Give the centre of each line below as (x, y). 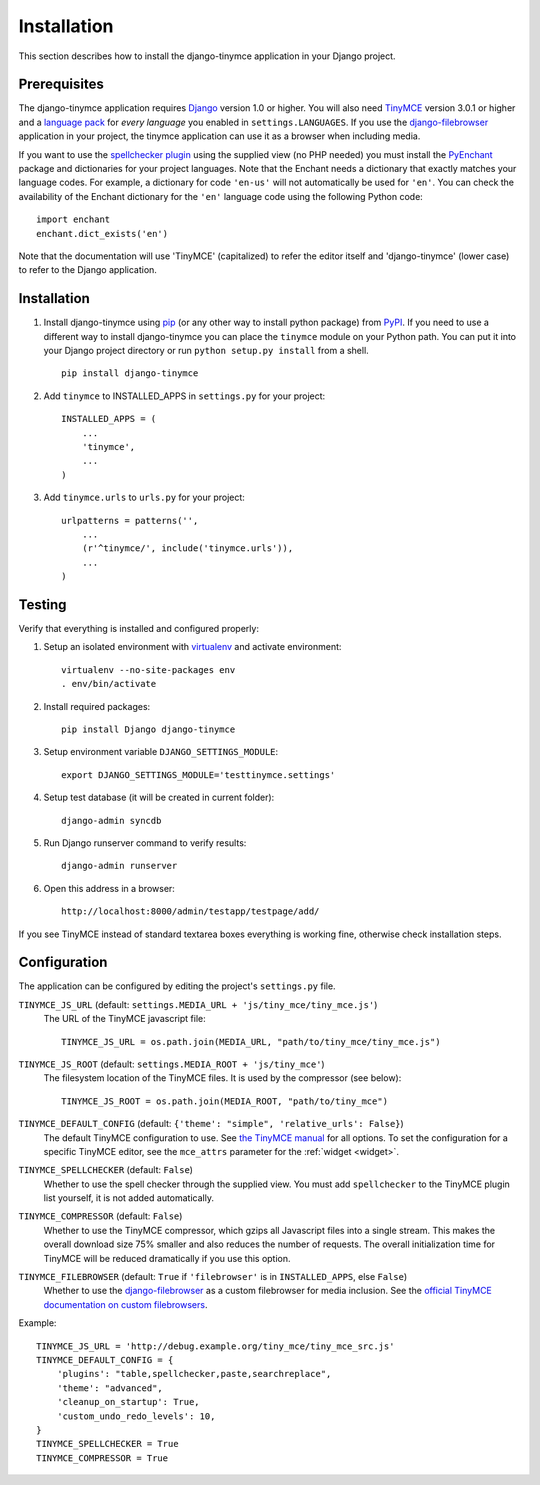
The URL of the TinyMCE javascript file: (124, 1019)
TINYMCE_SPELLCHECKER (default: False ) (106, 1170)
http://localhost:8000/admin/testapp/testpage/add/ (190, 911)
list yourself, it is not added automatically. (129, 1198)
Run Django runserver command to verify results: (145, 842)
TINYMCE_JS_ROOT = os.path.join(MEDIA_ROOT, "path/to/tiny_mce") (225, 1101)
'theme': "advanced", (110, 1388)
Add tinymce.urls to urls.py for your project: (144, 497)
